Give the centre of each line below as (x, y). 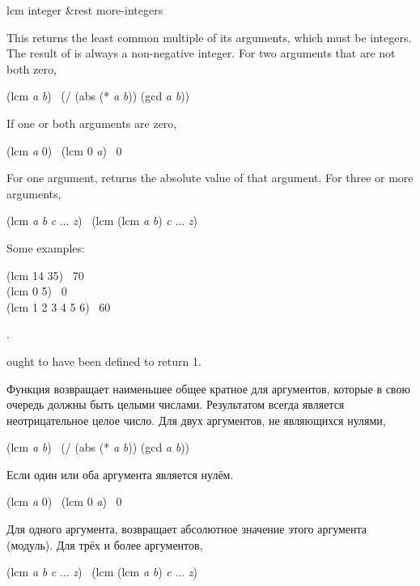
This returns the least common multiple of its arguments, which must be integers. (209, 37)
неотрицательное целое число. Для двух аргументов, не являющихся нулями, (196, 420)
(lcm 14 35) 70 (45, 275)
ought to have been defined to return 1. (104, 361)
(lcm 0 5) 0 (37, 291)
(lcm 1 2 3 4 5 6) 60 (59, 306)
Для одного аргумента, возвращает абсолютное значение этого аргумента (187, 529)
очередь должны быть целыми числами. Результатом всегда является (176, 404)
